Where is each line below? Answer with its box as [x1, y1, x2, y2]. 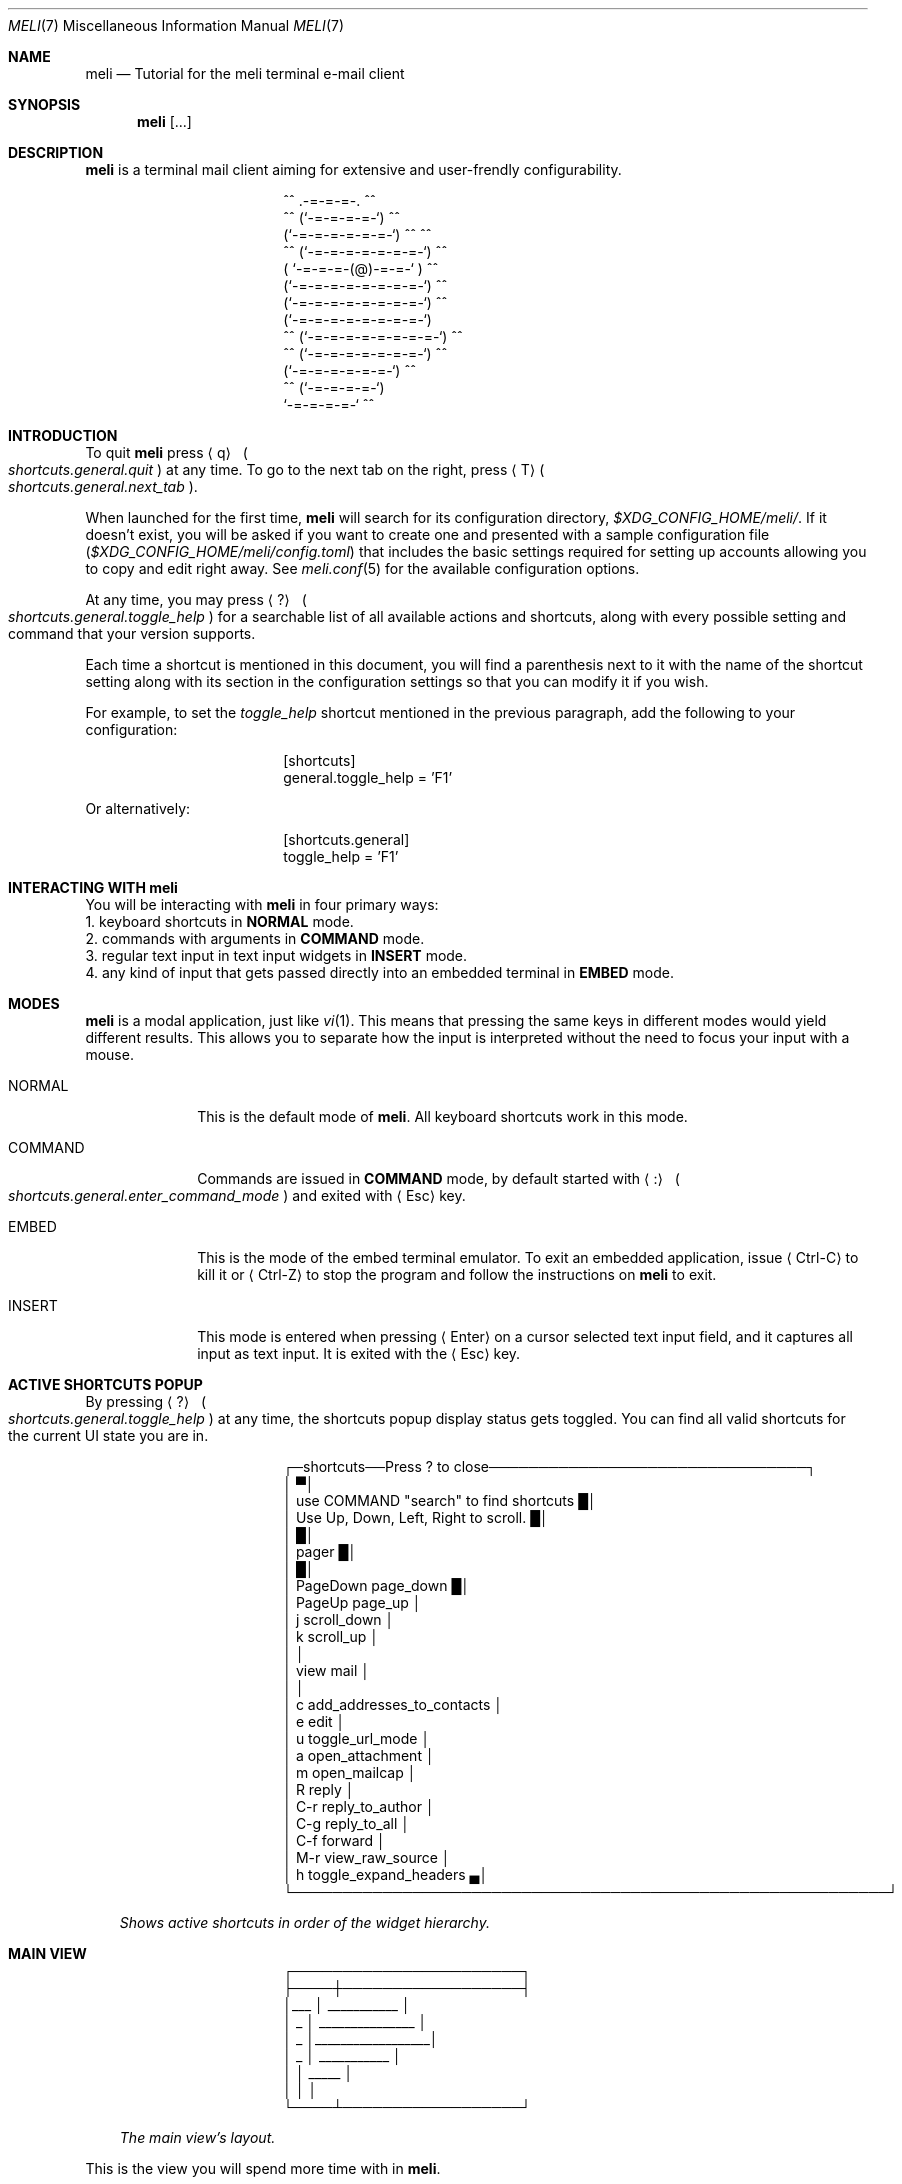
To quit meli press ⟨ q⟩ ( [85, 444, 248, 461]
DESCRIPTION [8, 144, 104, 161]
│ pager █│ [283, 1543, 358, 1560]
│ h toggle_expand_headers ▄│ [283, 1866, 489, 1883]
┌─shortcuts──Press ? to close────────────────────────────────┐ [283, 1458, 817, 1475]
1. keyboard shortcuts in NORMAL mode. [85, 913, 354, 930]
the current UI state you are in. [8, 1427, 209, 1444]
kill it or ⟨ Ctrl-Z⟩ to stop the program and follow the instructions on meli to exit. [197, 1266, 717, 1283]
